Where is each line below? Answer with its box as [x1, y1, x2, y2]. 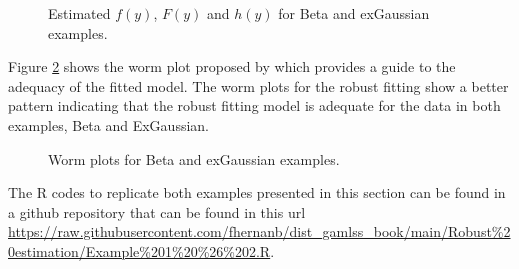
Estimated [48, 3, 111, 23]
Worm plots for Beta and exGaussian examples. [48, 148, 340, 169]
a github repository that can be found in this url [8, 201, 306, 222]
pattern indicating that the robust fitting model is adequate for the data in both [8, 95, 501, 116]
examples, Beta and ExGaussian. [8, 114, 209, 135]
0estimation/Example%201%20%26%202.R [8, 240, 271, 261]
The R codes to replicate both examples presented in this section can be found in [8, 182, 506, 203]
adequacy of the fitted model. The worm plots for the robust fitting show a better [8, 75, 509, 96]
